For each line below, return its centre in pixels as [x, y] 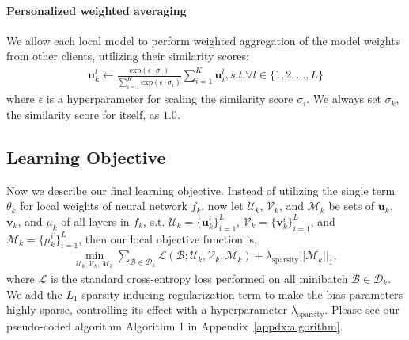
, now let [222, 206]
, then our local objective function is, [168, 238]
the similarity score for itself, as [83, 114]
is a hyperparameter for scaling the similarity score [170, 99]
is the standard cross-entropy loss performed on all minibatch [199, 278]
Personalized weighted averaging [97, 10]
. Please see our [362, 309]
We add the [34, 294]
